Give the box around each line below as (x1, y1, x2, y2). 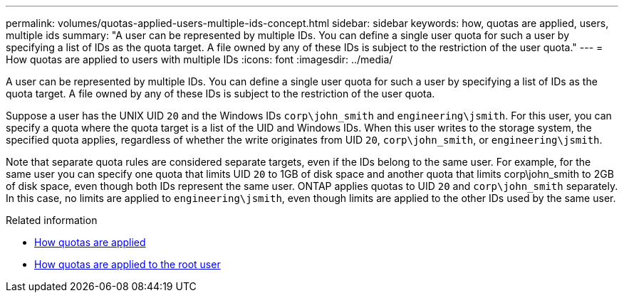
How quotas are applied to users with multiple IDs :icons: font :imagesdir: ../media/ (6, 53, 393, 65)
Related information (6, 214, 98, 226)
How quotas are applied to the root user (34, 258, 221, 270)
